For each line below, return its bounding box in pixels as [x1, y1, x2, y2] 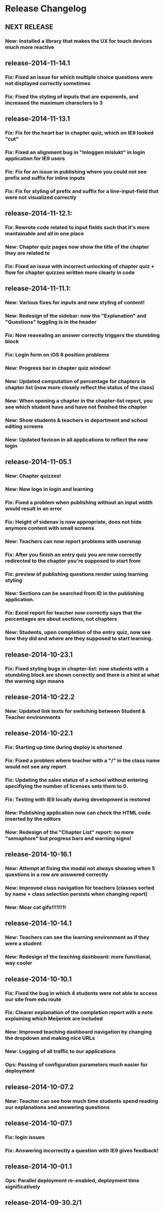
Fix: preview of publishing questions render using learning [5, 571, 148, 578]
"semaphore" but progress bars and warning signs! [5, 835, 132, 842]
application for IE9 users [5, 155, 65, 162]
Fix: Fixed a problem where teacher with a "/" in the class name [5, 757, 160, 764]
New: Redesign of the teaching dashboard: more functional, [5, 953, 152, 960]
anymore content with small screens [5, 525, 95, 532]
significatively [5, 1183, 41, 1190]
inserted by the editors [5, 815, 61, 822]
